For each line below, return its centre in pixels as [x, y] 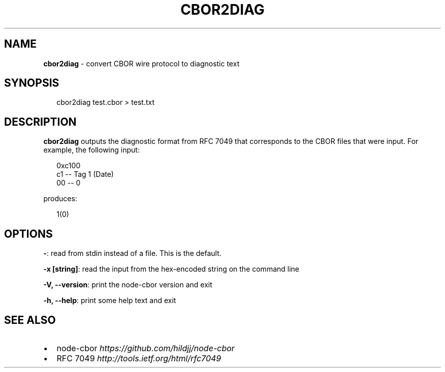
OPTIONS [28, 234]
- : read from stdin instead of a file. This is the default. [132, 253]
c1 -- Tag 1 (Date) [85, 174]
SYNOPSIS [32, 83]
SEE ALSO [30, 320]
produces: [60, 199]
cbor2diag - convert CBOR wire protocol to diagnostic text [141, 63]
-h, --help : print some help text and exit [110, 301]
